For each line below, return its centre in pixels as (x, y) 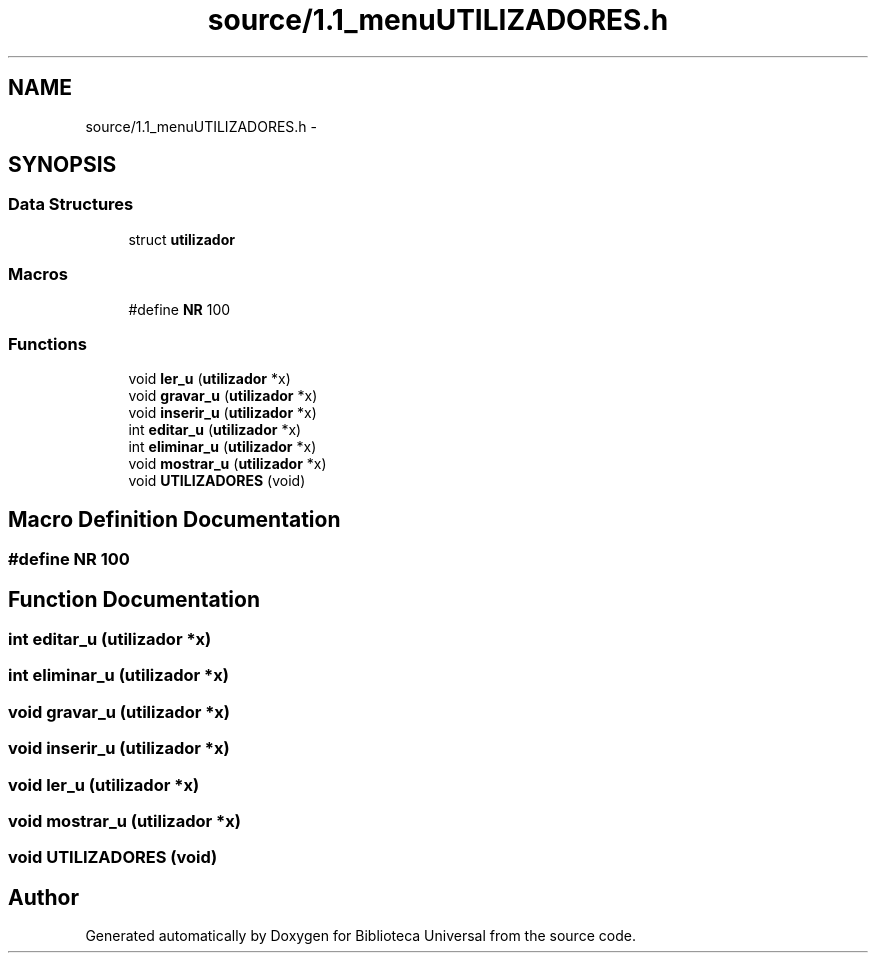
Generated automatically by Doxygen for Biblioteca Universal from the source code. (360, 936)
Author (43, 897)
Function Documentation (134, 599)
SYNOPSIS (62, 165)
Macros (38, 274)
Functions (47, 343)
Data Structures (71, 204)
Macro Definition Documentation (174, 519)
